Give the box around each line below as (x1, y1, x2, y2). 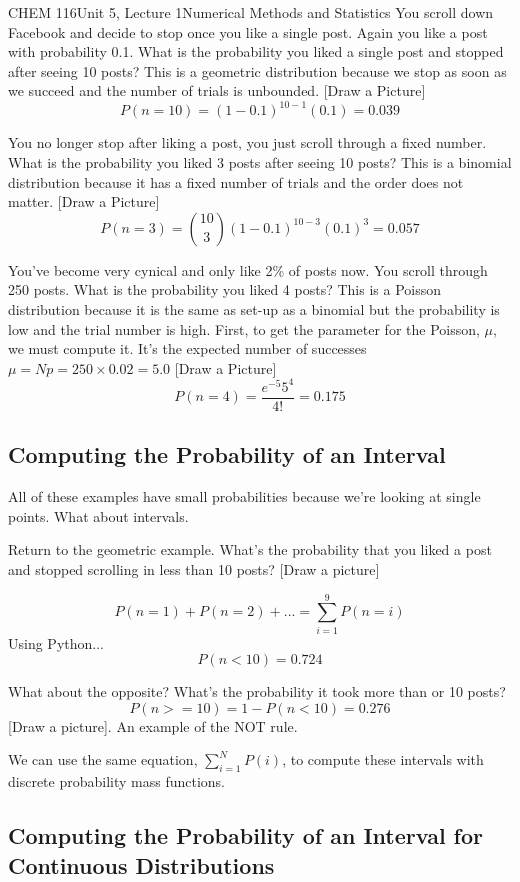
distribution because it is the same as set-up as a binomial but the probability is (8, 299, 500, 320)
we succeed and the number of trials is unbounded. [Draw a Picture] (8, 80, 426, 101)
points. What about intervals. (8, 505, 189, 526)
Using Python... (8, 632, 104, 653)
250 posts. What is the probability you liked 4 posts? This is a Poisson (8, 279, 441, 300)
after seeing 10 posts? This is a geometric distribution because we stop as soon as (8, 60, 507, 81)
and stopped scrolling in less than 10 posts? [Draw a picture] (8, 558, 380, 579)
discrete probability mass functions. (8, 771, 226, 792)
